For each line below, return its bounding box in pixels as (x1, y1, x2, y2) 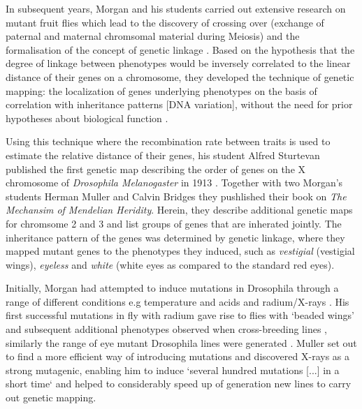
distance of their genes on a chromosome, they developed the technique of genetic (6, 69, 354, 84)
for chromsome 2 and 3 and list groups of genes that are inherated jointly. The (6, 216, 342, 230)
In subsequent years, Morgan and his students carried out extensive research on (6, 1, 346, 15)
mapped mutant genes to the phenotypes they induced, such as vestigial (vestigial (6, 244, 355, 258)
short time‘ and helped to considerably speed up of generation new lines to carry (6, 376, 352, 391)
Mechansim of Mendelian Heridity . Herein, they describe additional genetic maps (6, 202, 353, 217)
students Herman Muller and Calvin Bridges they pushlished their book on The (6, 188, 347, 203)
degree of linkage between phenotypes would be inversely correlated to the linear (6, 56, 351, 70)
